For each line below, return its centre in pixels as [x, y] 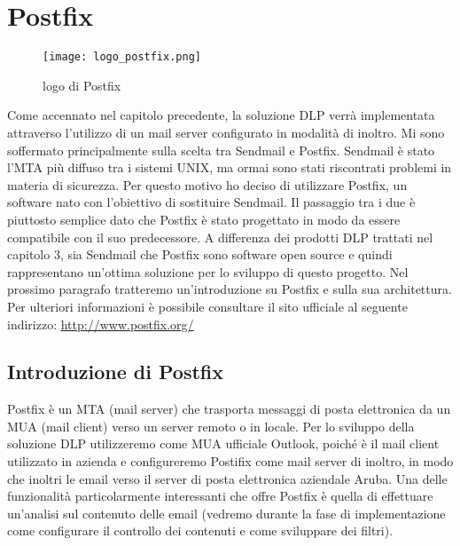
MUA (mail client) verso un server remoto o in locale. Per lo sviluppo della [211, 426]
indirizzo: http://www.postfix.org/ [101, 324]
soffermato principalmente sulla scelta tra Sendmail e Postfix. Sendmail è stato [221, 150]
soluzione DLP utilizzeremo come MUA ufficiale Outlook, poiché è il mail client [223, 443]
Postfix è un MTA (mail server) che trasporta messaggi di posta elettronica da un [229, 409]
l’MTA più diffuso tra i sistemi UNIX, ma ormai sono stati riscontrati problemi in [230, 167]
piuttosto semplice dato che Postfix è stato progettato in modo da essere [204, 219]
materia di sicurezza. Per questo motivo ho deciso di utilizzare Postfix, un [207, 184]
